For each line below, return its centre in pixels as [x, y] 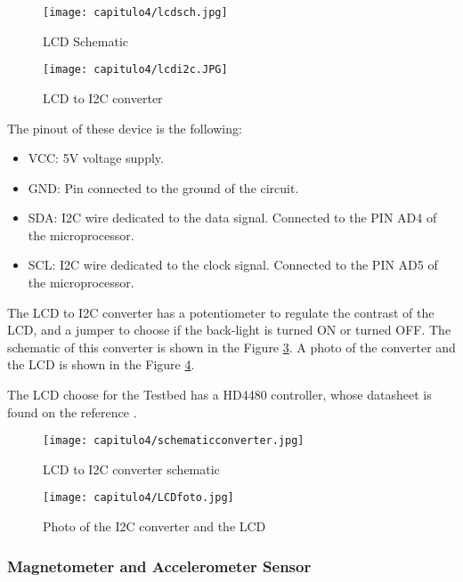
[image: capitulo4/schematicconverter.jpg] [174, 441]
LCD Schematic [86, 40]
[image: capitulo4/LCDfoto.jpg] [138, 498]
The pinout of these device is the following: [125, 128]
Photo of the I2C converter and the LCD [154, 526]
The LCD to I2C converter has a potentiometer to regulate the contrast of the [221, 312]
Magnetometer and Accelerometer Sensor [159, 566]
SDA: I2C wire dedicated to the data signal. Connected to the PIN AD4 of [232, 218]
